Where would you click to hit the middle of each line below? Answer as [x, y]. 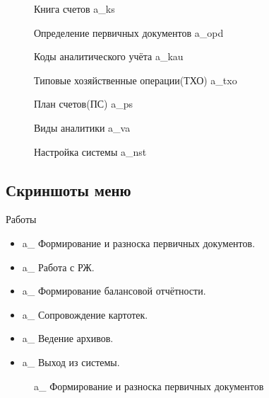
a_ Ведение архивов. [68, 338]
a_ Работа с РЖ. [58, 267]
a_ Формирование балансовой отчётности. [114, 291]
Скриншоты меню [68, 189]
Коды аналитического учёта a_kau [109, 56]
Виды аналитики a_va [82, 127]
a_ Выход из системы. [71, 362]
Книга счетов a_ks [74, 8]
